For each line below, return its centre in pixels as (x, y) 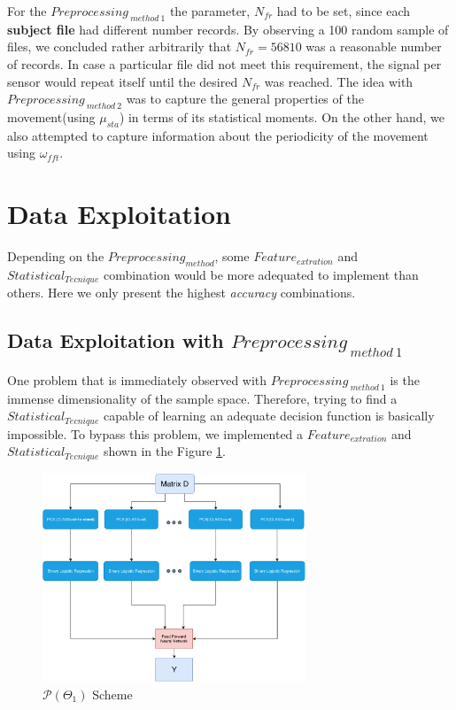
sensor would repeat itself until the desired (123, 81)
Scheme (112, 694)
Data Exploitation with (116, 340)
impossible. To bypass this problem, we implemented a (155, 433)
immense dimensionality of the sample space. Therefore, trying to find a (202, 398)
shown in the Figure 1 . (164, 451)
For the (27, 11)
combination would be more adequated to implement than (261, 274)
